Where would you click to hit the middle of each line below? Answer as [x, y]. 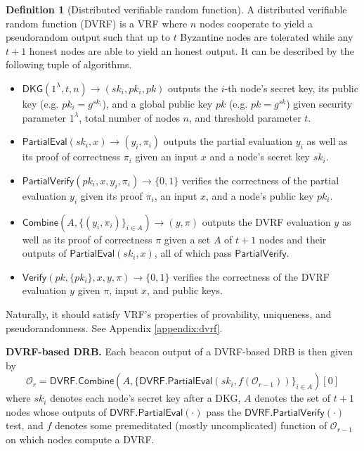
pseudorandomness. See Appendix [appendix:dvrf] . [114, 328]
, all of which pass [193, 253]
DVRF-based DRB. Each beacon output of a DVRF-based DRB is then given [180, 351]
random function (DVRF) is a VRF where [97, 23]
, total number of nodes [129, 117]
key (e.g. [40, 103]
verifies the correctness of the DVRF [252, 276]
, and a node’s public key [260, 195]
